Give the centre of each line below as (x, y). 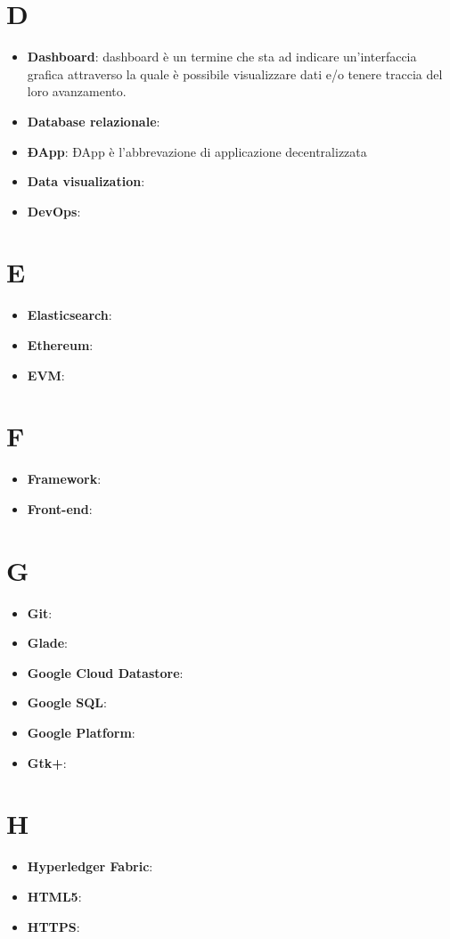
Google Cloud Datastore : (105, 672)
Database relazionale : (94, 121)
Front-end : (60, 508)
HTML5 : (54, 896)
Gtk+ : (47, 762)
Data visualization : (86, 181)
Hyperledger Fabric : (90, 866)
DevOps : (54, 211)
